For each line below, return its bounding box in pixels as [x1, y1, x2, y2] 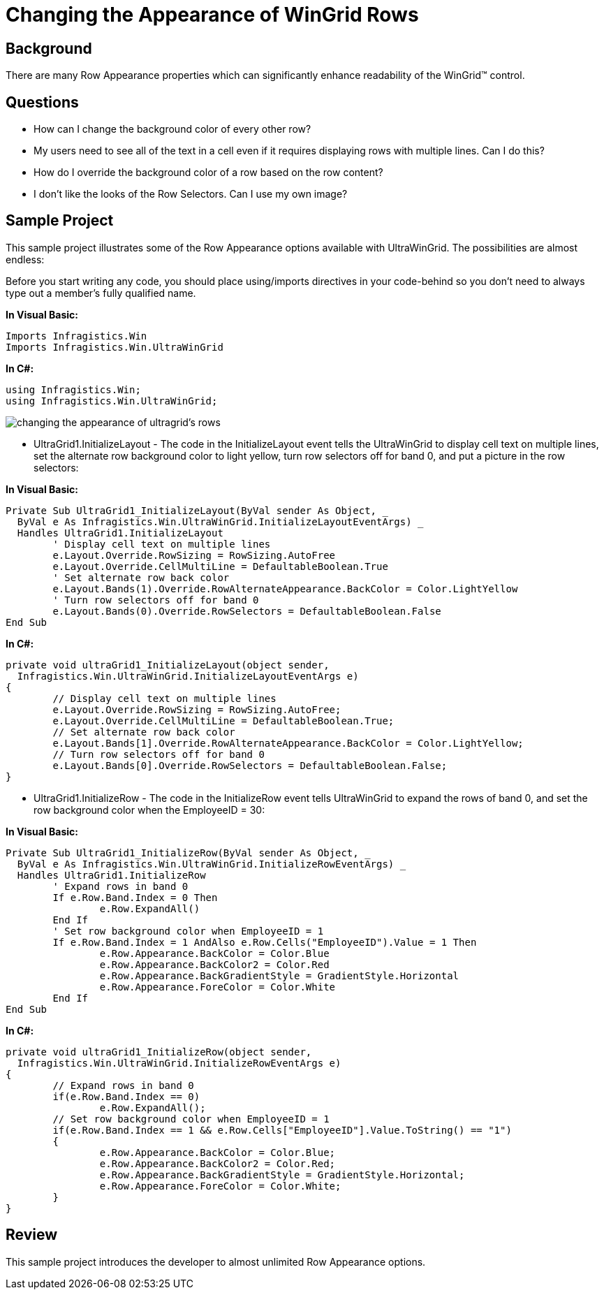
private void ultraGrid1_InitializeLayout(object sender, [6, 659, 330, 671]
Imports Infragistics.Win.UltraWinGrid [6, 341, 223, 353]
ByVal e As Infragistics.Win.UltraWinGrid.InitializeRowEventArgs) [17, 858, 395, 870]
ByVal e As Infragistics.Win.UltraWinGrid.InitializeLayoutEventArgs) [17, 515, 412, 527]
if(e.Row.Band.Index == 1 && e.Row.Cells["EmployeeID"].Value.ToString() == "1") [52, 1124, 512, 1136]
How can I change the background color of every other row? [34, 123, 311, 136]
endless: [6, 253, 45, 265]
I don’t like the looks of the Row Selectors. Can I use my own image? [34, 188, 348, 200]
